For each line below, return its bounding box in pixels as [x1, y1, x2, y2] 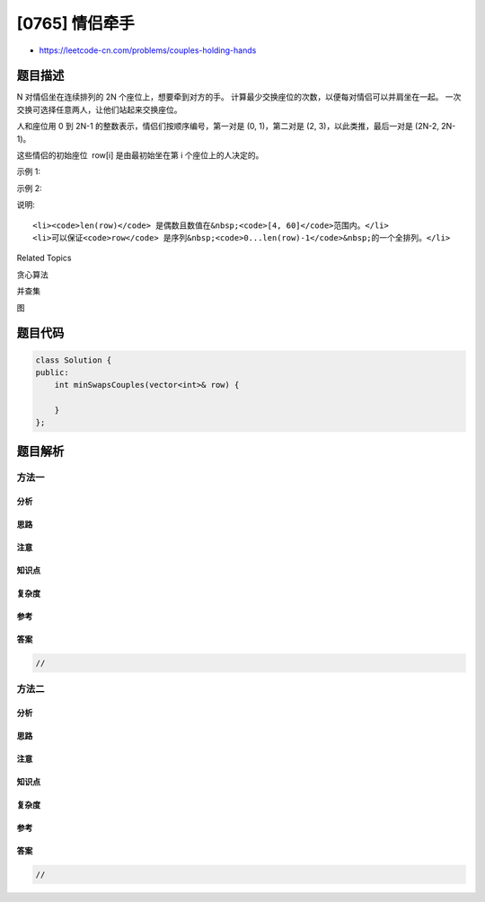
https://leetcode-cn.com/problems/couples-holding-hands [39, 45, 257, 56]
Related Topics [16, 252, 72, 264]
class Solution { [35, 355, 112, 365]
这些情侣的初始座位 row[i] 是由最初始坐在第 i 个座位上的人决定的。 [16, 150, 264, 161]
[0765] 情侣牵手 [16, 13, 135, 33]
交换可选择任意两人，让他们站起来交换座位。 [16, 104, 182, 115]
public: [35, 367, 69, 377]
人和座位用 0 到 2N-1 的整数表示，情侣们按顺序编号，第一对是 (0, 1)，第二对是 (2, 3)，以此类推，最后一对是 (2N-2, [16, 121, 440, 132]
